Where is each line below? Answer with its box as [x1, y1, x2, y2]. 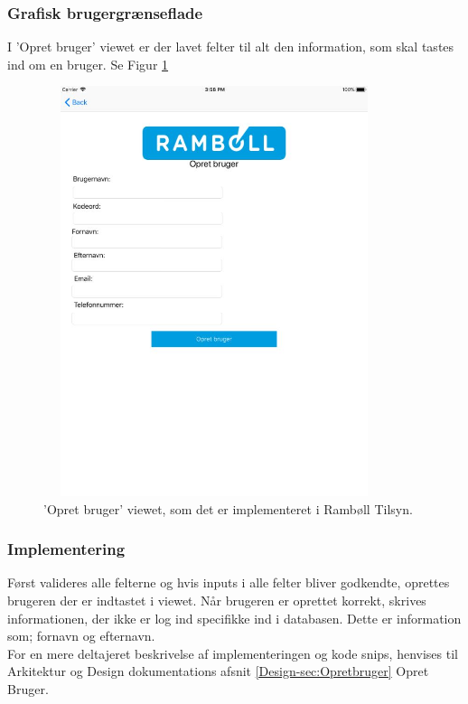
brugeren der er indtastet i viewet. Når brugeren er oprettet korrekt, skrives [7, 590, 426, 609]
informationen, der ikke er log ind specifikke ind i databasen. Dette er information [7, 608, 462, 627]
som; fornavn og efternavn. [7, 626, 155, 645]
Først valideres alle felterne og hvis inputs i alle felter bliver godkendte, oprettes [7, 573, 450, 592]
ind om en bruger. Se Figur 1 [7, 54, 169, 73]
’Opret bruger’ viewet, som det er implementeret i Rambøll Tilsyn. [43, 499, 413, 518]
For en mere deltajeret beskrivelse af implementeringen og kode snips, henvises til [7, 643, 458, 662]
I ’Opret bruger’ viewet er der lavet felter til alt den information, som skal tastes [7, 37, 454, 56]
